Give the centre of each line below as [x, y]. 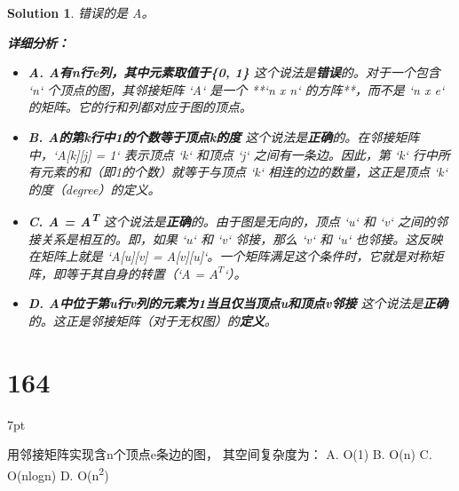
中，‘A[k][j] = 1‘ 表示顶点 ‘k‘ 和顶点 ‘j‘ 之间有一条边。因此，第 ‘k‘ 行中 [233, 154]
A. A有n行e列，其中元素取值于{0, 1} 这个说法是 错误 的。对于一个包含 [234, 72]
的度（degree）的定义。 [94, 189]
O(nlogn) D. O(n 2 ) [58, 473]
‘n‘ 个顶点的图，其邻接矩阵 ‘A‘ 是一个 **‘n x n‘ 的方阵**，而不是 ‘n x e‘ [236, 89]
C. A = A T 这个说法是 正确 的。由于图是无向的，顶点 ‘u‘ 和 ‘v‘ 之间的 [231, 220]
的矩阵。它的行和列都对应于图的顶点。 [140, 107]
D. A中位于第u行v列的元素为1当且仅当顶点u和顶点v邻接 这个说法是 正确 [238, 303]
